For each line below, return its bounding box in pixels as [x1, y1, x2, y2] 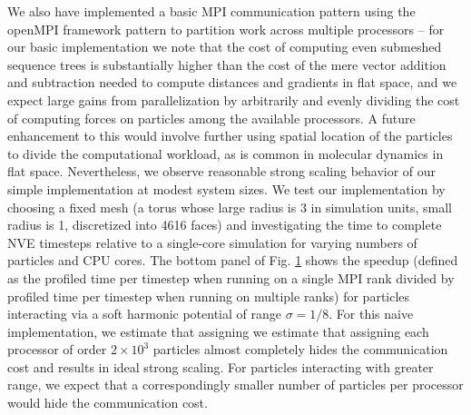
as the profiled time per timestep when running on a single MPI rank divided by [7, 268, 455, 287]
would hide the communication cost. [7, 393, 208, 412]
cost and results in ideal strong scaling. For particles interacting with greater [7, 357, 434, 376]
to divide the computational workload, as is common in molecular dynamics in [7, 143, 444, 163]
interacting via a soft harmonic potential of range [7, 304, 281, 323]
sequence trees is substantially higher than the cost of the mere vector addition [7, 54, 446, 74]
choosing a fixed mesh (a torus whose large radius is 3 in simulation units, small [7, 197, 453, 216]
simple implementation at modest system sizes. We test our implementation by [7, 179, 446, 198]
